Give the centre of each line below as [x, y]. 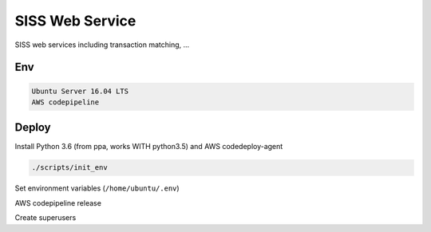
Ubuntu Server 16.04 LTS [80, 91]
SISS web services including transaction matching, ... [102, 45]
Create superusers [45, 218]
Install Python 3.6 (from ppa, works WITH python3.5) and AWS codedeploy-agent [149, 147]
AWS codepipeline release [58, 203]
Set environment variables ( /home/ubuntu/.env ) [97, 188]
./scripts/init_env [69, 168]
